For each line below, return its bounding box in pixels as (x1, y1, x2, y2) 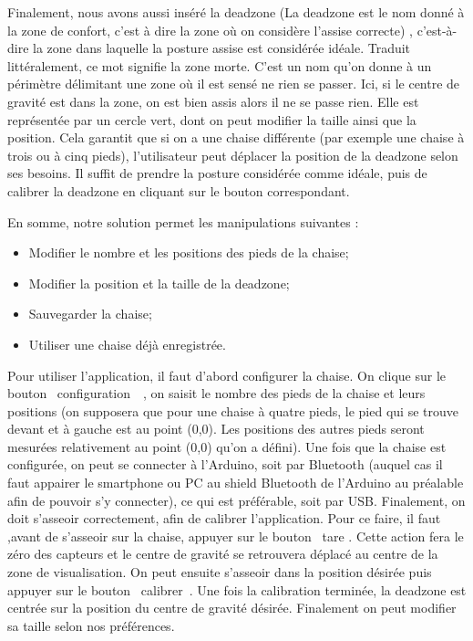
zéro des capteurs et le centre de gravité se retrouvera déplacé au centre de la (7, 544, 438, 563)
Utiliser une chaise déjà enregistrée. (28, 334, 226, 353)
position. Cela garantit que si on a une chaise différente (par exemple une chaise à (7, 128, 465, 147)
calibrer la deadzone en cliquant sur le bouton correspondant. (7, 181, 350, 200)
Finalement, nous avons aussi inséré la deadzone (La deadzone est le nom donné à (7, 3, 465, 21)
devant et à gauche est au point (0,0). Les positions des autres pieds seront (7, 419, 425, 438)
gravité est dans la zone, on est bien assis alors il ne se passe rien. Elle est (7, 91, 419, 110)
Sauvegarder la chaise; (28, 304, 152, 323)
